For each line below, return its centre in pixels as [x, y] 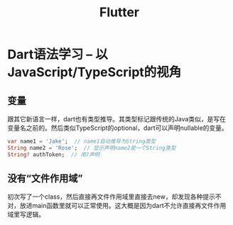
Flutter [119, 12]
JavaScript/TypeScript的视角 [94, 72]
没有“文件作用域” [45, 179]
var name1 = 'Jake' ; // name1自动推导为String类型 [82, 141]
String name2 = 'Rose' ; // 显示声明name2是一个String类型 [92, 148]
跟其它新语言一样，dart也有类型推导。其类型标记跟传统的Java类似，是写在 [116, 119]
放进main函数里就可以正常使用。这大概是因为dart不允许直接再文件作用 [123, 206]
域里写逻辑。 [26, 214]
